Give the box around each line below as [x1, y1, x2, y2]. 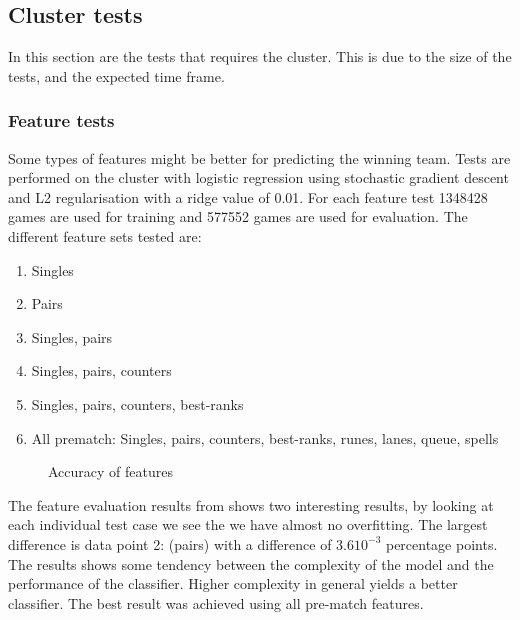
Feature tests [8, 108, 115, 133]
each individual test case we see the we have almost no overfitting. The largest [8, 514, 488, 535]
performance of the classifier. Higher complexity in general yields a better [8, 573, 458, 594]
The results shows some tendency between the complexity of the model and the [8, 553, 494, 574]
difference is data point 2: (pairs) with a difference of [8, 533, 332, 554]
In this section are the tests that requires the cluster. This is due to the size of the [8, 46, 512, 67]
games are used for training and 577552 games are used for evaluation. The [8, 206, 468, 227]
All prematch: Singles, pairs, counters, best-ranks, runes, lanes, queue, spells [31, 427, 499, 448]
